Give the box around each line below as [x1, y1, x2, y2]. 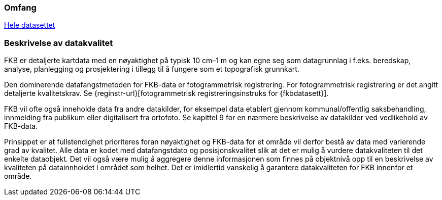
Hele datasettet [4, 21, 55, 30]
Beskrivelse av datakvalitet [4, 37, 113, 48]
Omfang [4, 3, 37, 13]
